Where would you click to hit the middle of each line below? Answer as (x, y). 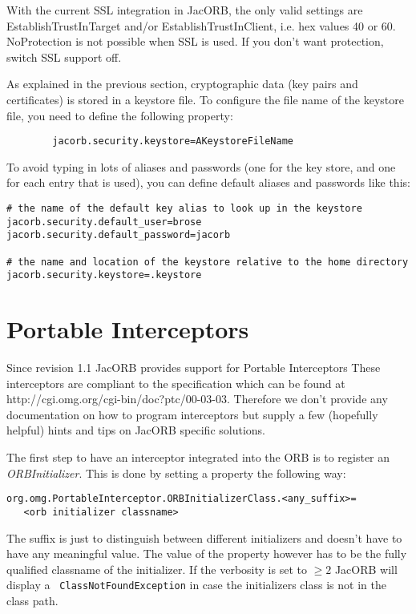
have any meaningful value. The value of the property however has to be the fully (207, 553)
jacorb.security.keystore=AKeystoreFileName (173, 141)
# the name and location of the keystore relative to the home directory (208, 262)
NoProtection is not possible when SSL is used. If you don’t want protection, (195, 41)
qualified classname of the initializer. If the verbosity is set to (157, 569)
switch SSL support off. (64, 57)
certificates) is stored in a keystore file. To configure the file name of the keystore (205, 99)
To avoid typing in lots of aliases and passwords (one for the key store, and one (201, 166)
